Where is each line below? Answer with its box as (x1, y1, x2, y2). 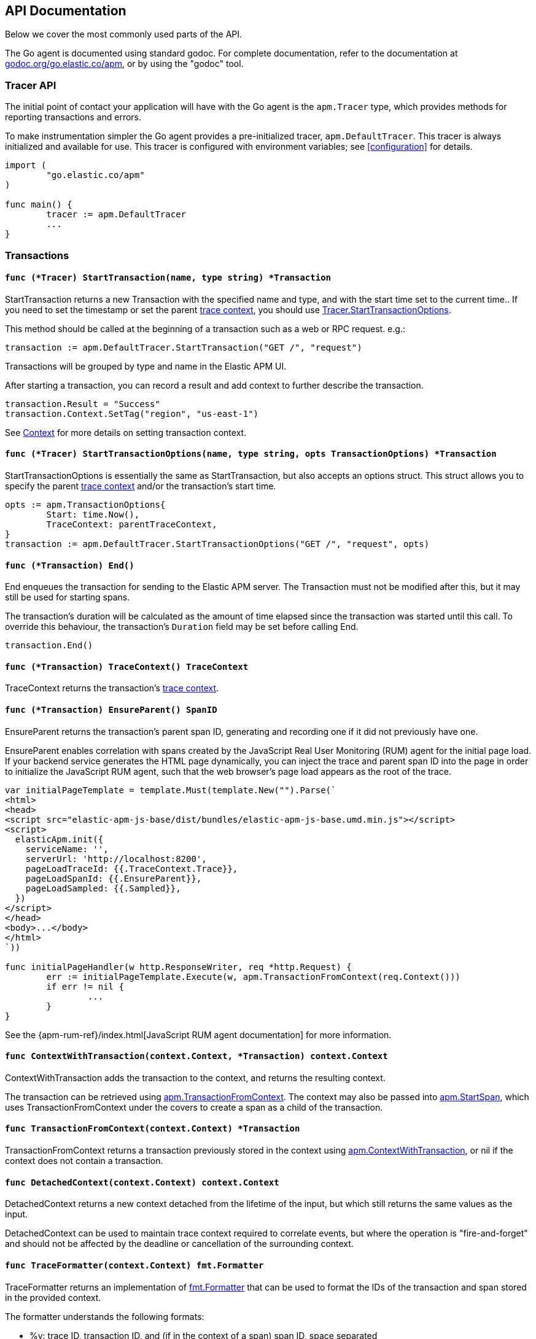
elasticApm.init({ (15, 834, 104, 844)
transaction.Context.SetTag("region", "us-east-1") (5, 408, 259, 419)
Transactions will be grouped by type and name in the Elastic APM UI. (5, 360, 287, 371)
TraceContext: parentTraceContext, (46, 519, 217, 529)
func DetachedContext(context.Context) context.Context (5, 1177, 279, 1187)
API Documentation (5, 3, 126, 18)
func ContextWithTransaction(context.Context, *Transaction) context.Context (5, 1051, 388, 1061)
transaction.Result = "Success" (5, 398, 160, 409)
